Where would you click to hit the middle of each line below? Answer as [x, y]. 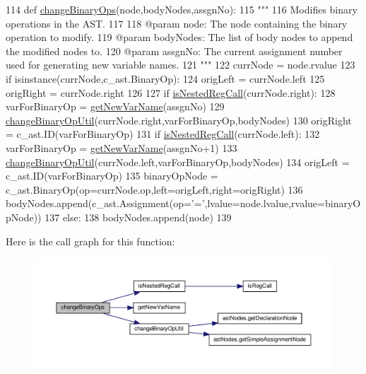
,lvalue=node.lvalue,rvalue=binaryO [283, 203]
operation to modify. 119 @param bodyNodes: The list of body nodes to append [179, 37]
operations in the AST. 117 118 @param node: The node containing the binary [177, 23]
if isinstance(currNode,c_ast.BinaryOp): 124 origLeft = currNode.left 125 [165, 78]
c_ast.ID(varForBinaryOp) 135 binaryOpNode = [112, 176]
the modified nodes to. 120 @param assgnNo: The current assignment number [174, 51]
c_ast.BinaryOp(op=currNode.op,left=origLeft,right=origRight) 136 [154, 189]
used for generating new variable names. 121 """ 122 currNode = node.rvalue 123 [181, 65]
